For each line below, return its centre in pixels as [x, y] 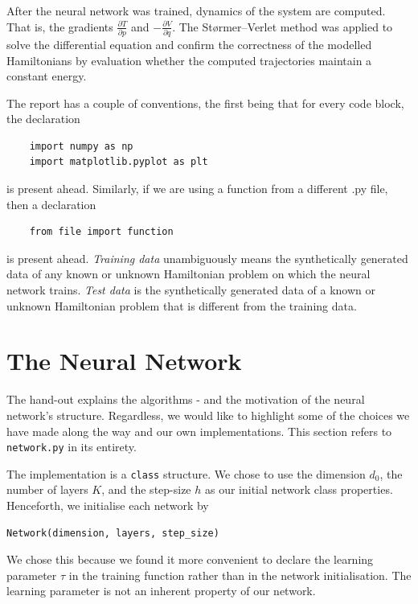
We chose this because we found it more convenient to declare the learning [190, 559]
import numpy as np [81, 146]
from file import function [101, 232]
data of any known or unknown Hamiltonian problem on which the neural [189, 274]
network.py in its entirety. [72, 447]
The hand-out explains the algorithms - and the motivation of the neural [186, 399]
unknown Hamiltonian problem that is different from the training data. [182, 305]
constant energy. [47, 76]
